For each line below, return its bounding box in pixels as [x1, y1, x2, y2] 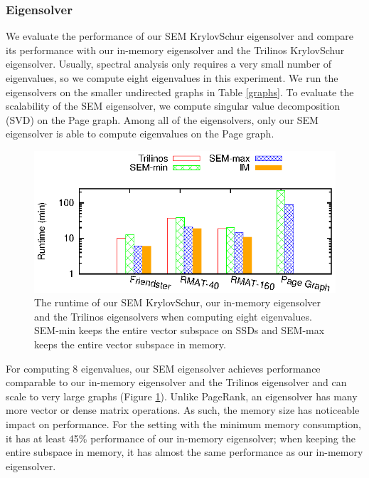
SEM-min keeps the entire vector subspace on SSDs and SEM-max [34, 323, 325, 338]
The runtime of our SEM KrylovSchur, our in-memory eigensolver [34, 295, 321, 310]
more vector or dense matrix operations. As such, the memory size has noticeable [6, 402, 360, 417]
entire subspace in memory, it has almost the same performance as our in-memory [6, 445, 363, 459]
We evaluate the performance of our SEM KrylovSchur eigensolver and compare [6, 28, 354, 43]
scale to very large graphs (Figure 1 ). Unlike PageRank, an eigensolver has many [6, 388, 358, 403]
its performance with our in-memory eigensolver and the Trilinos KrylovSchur [6, 42, 345, 57]
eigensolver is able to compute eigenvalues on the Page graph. [6, 126, 274, 141]
